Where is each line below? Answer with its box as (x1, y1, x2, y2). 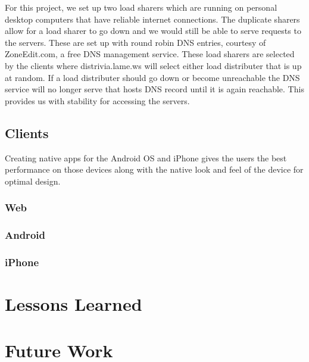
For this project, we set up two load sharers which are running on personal (5, 1, 277, 13)
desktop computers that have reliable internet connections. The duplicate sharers (5, 13, 300, 25)
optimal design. (5, 174, 61, 187)
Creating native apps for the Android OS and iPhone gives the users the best (5, 151, 287, 164)
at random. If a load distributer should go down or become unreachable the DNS (5, 71, 300, 83)
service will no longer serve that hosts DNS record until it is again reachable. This (5, 83, 304, 95)
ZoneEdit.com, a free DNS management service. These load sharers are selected (5, 48, 295, 60)
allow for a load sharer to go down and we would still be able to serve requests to (5, 24, 301, 37)
